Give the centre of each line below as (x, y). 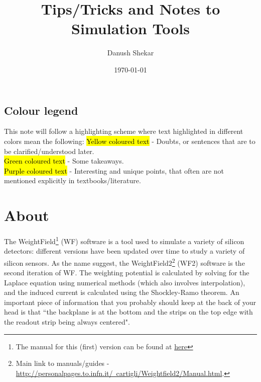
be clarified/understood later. (49, 151)
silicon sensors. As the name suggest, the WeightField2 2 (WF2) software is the (124, 262)
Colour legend (41, 110)
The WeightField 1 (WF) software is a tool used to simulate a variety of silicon (124, 240)
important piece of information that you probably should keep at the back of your (130, 302)
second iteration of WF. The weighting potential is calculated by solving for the (127, 273)
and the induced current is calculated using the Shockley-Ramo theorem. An (122, 292)
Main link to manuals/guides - (62, 363)
